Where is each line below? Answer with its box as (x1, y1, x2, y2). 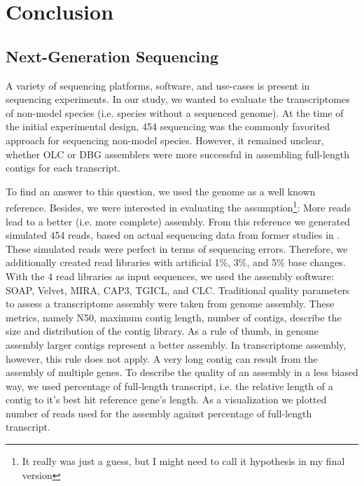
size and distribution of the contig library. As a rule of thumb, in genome (6, 324, 318, 338)
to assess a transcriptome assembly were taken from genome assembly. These (6, 296, 335, 311)
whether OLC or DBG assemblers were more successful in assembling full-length (6, 146, 350, 161)
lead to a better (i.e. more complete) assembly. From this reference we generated (6, 214, 351, 228)
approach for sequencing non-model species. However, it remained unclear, (6, 132, 324, 147)
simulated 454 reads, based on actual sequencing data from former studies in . (6, 228, 340, 242)
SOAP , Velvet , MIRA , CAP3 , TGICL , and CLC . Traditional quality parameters (6, 282, 350, 297)
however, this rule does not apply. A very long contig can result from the (6, 351, 318, 366)
